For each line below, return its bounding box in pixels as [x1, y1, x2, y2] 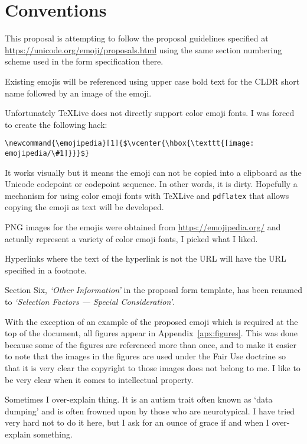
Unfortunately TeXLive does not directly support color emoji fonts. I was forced [5, 107, 295, 119]
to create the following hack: [5, 118, 107, 130]
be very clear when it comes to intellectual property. [5, 373, 194, 385]
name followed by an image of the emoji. [5, 86, 152, 99]
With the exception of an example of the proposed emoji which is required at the [5, 315, 298, 327]
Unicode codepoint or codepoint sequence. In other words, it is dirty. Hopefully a [5, 178, 298, 190]
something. [33, 427, 73, 440]
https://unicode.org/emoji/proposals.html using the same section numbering [5, 43, 282, 56]
